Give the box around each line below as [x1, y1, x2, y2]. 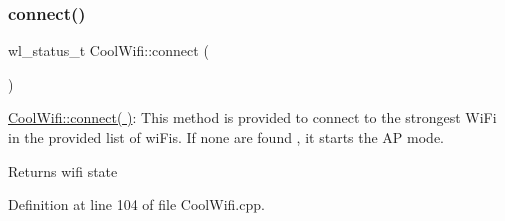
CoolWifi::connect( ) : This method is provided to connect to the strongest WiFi [8, 107, 497, 128]
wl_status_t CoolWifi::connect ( [8, 40, 209, 61]
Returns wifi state [8, 160, 118, 181]
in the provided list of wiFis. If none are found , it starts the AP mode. [8, 127, 445, 147]
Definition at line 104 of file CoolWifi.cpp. [8, 194, 265, 215]
